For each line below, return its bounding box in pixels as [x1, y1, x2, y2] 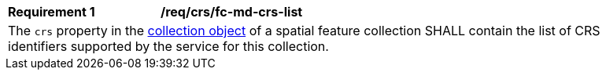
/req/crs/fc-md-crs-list [161, 4, 303, 20]
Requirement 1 [8, 4, 95, 20]
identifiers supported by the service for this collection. [8, 38, 329, 54]
